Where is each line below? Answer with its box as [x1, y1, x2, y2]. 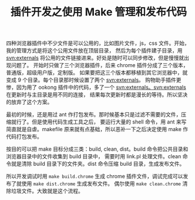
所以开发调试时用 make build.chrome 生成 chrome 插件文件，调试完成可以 [6, 173, 183, 180]
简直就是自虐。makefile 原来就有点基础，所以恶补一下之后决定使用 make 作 [6, 126, 189, 133]
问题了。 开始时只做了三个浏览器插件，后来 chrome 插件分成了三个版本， [11, 62, 189, 69]
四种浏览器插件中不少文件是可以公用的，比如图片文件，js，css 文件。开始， [6, 39, 190, 47]
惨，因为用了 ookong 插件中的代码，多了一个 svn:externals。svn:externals [6, 84, 186, 91]
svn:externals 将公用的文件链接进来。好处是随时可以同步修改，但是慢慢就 [6, 54, 184, 62]
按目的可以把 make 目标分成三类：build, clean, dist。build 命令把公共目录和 [6, 145, 189, 153]
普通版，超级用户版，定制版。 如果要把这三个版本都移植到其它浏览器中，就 [6, 69, 188, 76]
